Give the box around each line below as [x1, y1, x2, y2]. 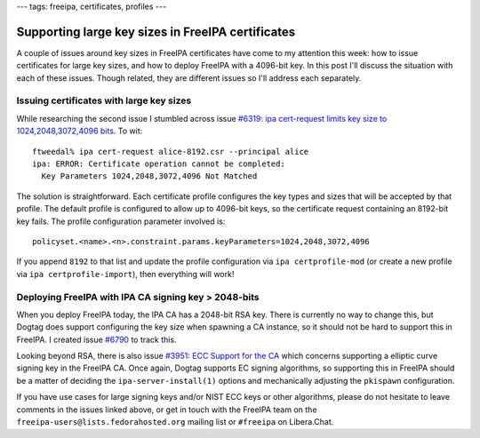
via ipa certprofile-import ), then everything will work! [16, 268, 235, 279]
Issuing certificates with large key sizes [16, 94, 192, 107]
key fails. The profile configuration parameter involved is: [16, 216, 226, 227]
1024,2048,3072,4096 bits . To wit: [16, 125, 143, 137]
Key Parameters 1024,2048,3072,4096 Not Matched [41, 171, 258, 181]
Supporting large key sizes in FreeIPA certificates [16, 24, 296, 39]
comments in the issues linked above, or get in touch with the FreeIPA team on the [16, 404, 317, 415]
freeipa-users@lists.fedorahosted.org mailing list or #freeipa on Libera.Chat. [16, 417, 334, 426]
